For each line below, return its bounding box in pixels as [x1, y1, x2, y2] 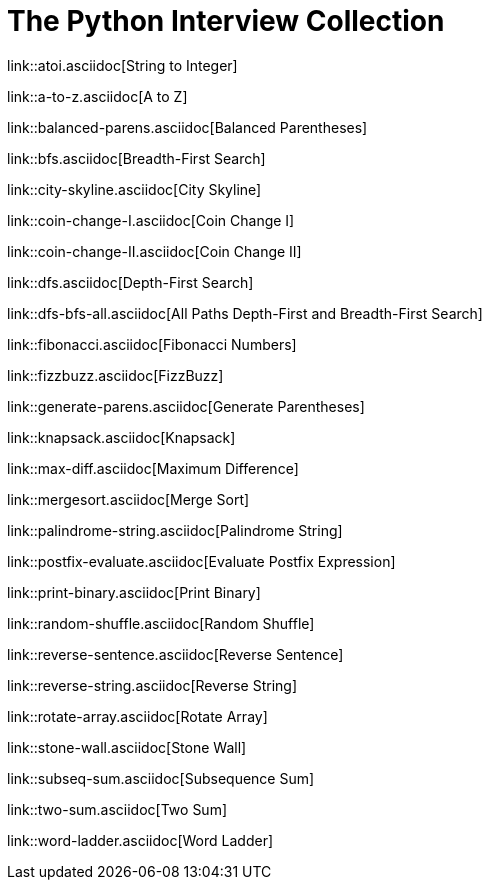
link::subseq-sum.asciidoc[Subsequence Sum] [7, 769, 315, 787]
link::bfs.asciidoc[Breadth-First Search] [7, 149, 266, 167]
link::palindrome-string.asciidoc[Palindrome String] [7, 521, 343, 539]
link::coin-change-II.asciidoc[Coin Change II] [7, 242, 302, 260]
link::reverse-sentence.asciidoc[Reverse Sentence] [7, 645, 344, 663]
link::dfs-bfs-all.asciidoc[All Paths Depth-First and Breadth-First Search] [7, 304, 483, 322]
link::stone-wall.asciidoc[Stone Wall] [7, 738, 247, 756]
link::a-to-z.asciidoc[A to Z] [7, 87, 188, 105]
